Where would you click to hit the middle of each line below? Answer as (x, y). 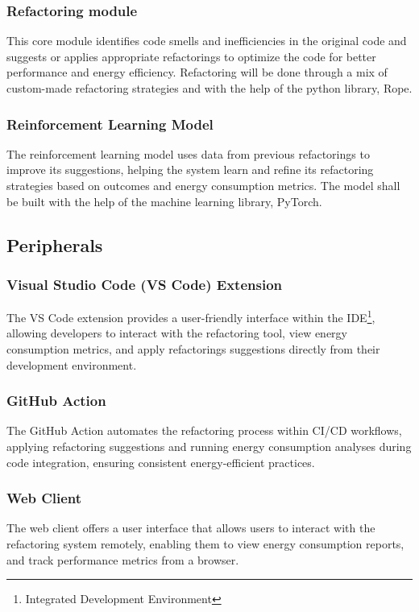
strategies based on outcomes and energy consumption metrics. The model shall (203, 185)
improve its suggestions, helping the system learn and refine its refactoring (190, 170)
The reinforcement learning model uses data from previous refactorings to (188, 153)
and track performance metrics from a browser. (123, 559)
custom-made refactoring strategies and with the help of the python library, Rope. (209, 88)
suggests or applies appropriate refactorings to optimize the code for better (191, 56)
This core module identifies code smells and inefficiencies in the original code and (207, 41)
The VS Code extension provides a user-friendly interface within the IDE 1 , (191, 316)
